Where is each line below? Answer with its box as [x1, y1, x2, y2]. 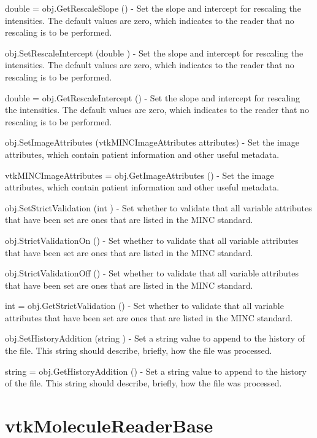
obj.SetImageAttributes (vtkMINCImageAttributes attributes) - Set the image [5, 136, 299, 149]
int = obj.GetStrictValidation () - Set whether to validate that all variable [5, 299, 284, 312]
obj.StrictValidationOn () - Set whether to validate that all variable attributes [5, 233, 299, 246]
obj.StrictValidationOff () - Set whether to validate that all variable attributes [5, 267, 299, 280]
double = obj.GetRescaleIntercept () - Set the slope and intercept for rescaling [5, 91, 300, 104]
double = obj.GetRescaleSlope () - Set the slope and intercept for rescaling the [5, 2, 301, 14]
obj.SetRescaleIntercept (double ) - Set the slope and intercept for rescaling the [5, 46, 304, 59]
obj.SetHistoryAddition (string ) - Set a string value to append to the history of [5, 332, 305, 345]
